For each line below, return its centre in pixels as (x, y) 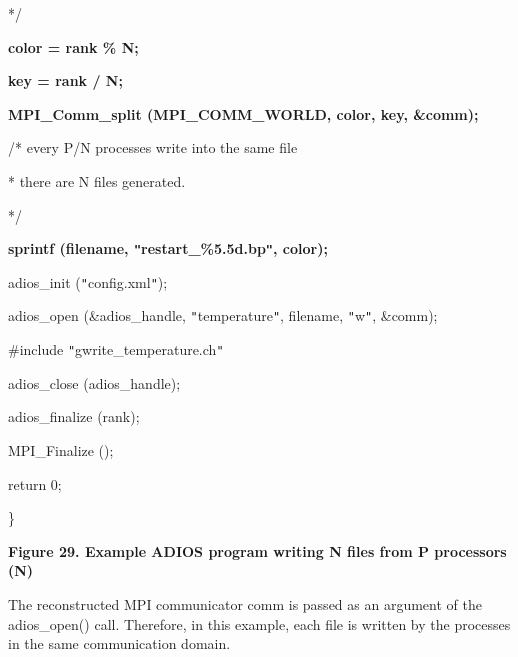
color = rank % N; (73, 46)
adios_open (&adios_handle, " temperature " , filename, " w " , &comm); (223, 315)
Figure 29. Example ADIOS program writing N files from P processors (257, 550)
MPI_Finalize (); (61, 449)
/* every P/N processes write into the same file (153, 147)
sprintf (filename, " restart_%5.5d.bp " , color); (168, 248)
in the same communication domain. (119, 643)
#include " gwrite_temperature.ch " (116, 349)
